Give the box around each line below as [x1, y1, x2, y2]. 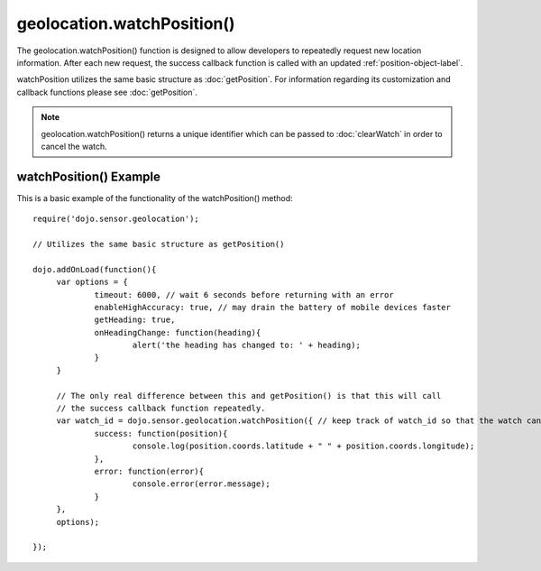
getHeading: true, [94, 315, 176, 325]
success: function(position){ [94, 428, 228, 438]
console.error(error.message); [132, 479, 270, 489]
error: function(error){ [94, 466, 205, 476]
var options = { [56, 277, 128, 288]
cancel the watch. [41, 141, 107, 152]
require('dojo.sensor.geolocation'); [32, 214, 200, 225]
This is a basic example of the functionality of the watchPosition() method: [16, 192, 293, 203]
